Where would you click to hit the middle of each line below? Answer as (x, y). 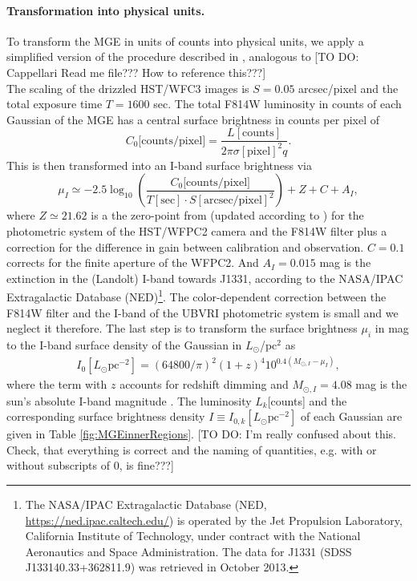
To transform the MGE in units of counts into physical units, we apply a (185, 40)
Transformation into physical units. (106, 10)
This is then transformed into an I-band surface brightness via (159, 165)
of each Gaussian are (351, 416)
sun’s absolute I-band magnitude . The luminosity (129, 400)
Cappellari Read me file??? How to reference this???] (136, 72)
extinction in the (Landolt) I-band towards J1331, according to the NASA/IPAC (205, 278)
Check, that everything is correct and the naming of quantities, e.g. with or (192, 449)
